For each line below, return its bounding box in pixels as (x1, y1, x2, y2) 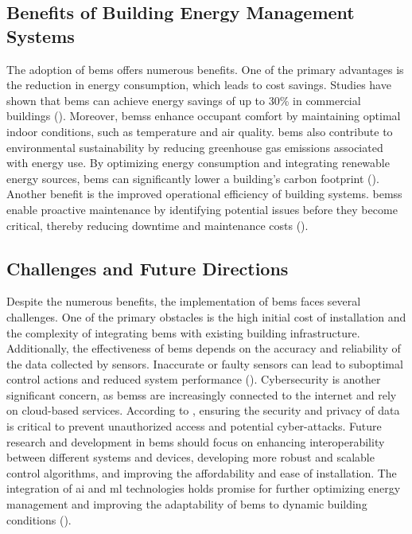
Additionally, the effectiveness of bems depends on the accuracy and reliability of (6, 340, 401, 357)
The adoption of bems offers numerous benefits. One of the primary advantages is (6, 60, 404, 77)
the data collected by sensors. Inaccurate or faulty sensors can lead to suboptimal (6, 355, 403, 372)
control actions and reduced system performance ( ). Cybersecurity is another (6, 371, 381, 388)
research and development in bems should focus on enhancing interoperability (6, 433, 385, 450)
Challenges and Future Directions (6, 255, 289, 280)
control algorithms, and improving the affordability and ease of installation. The (6, 464, 397, 481)
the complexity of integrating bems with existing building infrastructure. (6, 324, 360, 341)
